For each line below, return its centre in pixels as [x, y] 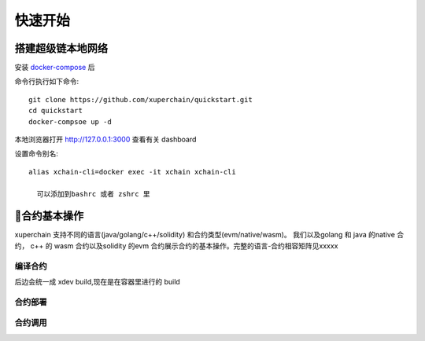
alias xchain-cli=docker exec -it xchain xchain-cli [132, 172]
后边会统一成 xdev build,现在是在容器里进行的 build [97, 282]
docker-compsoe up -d [70, 121]
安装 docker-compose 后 [55, 68]
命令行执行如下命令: [47, 82]
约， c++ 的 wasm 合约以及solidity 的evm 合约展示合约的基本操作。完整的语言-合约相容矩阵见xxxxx [176, 246]
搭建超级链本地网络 [61, 48]
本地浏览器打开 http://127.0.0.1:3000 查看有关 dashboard [105, 139]
